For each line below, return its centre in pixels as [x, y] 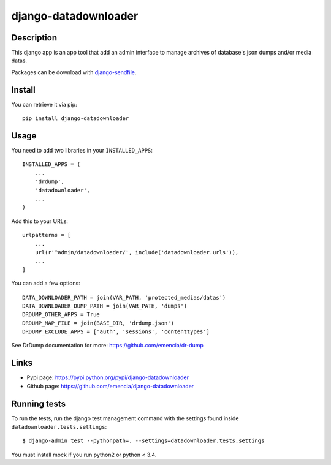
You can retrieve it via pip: [44, 104]
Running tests [39, 403]
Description [34, 38]
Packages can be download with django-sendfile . [74, 72]
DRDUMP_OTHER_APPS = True [61, 315]
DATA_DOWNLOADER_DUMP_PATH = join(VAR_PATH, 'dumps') [105, 306]
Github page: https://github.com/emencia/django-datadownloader [110, 386]
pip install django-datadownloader [76, 119]
